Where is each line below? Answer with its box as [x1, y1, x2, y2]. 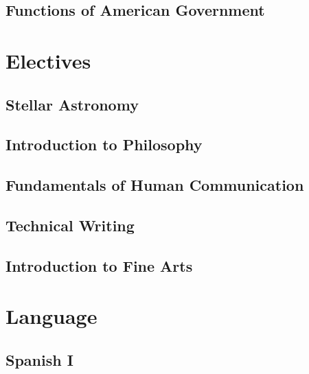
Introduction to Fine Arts [5, 255, 193, 276]
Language [5, 302, 98, 330]
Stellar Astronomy [5, 93, 139, 115]
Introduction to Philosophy [5, 134, 203, 155]
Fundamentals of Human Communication [5, 174, 304, 196]
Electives [5, 46, 91, 74]
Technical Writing [5, 214, 135, 235]
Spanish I [5, 349, 73, 370]
